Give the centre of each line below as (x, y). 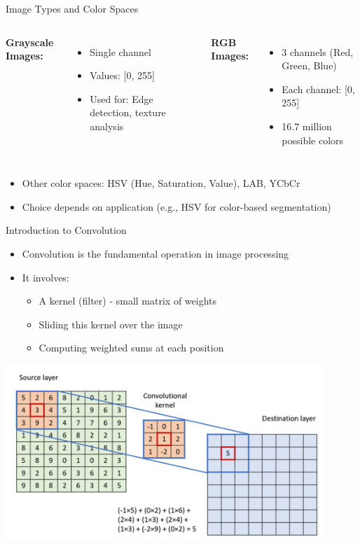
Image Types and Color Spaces (72, 8)
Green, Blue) (309, 65)
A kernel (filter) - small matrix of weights (128, 301)
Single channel (120, 51)
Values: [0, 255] (122, 75)
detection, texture (128, 112)
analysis (107, 126)
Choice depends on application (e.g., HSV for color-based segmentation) (176, 206)
